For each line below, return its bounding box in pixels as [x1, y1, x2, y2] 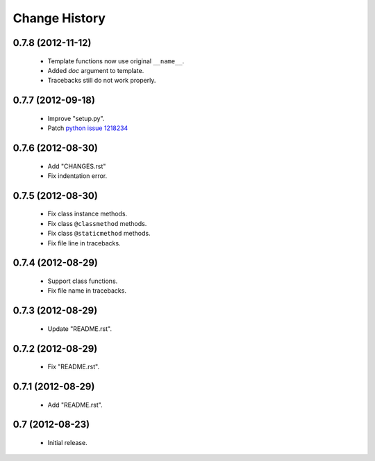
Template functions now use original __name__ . [47, 56, 185, 65]
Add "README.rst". [47, 401, 103, 409]
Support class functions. [47, 277, 118, 285]
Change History [12, 10, 106, 26]
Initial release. [47, 438, 87, 446]
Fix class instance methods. [47, 209, 128, 218]
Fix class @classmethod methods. [47, 219, 147, 227]
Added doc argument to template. [47, 66, 144, 74]
